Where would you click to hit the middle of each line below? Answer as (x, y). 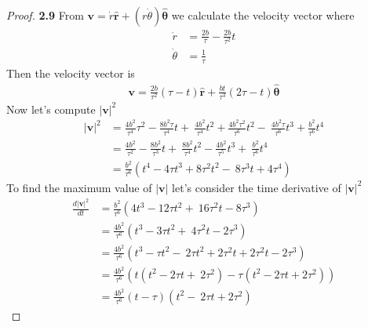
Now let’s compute (51, 109)
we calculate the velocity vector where (263, 15)
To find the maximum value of (79, 187)
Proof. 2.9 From (45, 15)
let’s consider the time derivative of (257, 187)
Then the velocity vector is (71, 73)
